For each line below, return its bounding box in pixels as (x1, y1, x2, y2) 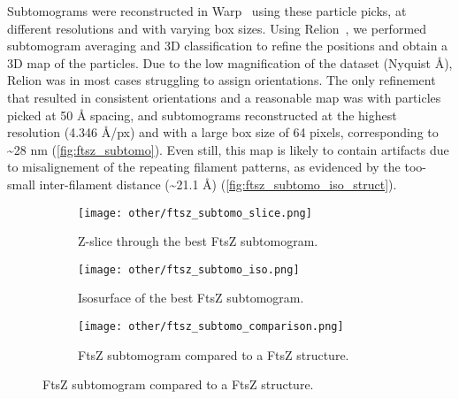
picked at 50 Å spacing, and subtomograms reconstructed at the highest (7, 105, 397, 124)
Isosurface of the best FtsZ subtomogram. (78, 288, 304, 307)
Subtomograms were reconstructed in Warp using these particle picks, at (7, 2, 407, 19)
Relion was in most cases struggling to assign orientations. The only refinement (7, 71, 436, 89)
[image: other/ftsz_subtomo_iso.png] (78, 263, 300, 276)
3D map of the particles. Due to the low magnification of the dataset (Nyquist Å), (7, 53, 453, 72)
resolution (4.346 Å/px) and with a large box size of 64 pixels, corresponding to (7, 123, 439, 142)
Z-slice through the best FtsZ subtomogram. (78, 232, 318, 250)
